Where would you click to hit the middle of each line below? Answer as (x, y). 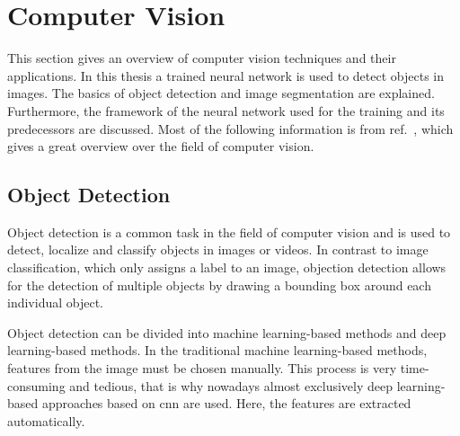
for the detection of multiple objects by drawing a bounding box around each (219, 285)
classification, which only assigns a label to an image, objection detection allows (227, 267)
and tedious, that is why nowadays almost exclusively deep (231, 385)
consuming (36, 385)
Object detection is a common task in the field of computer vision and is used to (229, 231)
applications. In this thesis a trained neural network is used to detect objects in (226, 75)
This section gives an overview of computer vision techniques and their (202, 58)
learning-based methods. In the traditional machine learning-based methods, (217, 350)
